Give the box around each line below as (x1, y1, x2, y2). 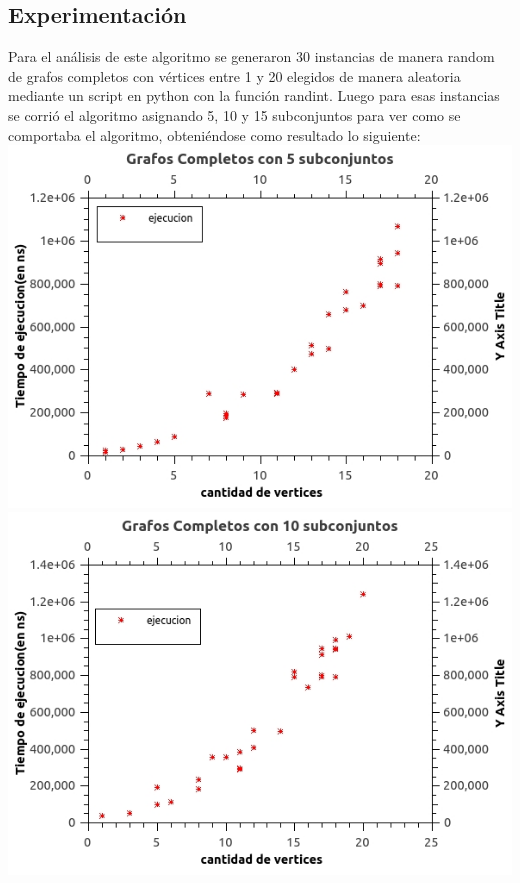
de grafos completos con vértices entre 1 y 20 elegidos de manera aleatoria (8, 65, 461, 86)
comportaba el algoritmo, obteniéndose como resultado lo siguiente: (8, 124, 421, 145)
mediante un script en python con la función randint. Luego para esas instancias (8, 85, 500, 106)
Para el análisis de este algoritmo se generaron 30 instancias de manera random (8, 46, 495, 67)
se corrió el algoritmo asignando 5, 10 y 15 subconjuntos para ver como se (8, 104, 461, 125)
